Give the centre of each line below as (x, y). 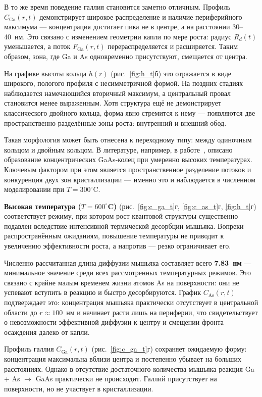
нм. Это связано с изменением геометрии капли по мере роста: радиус (123, 36)
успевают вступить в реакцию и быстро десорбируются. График (102, 292)
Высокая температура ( (43, 206)
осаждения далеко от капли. (47, 332)
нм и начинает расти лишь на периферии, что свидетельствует (162, 312)
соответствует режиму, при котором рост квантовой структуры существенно (121, 216)
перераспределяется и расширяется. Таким (173, 46)
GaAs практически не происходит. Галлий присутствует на (126, 379)
